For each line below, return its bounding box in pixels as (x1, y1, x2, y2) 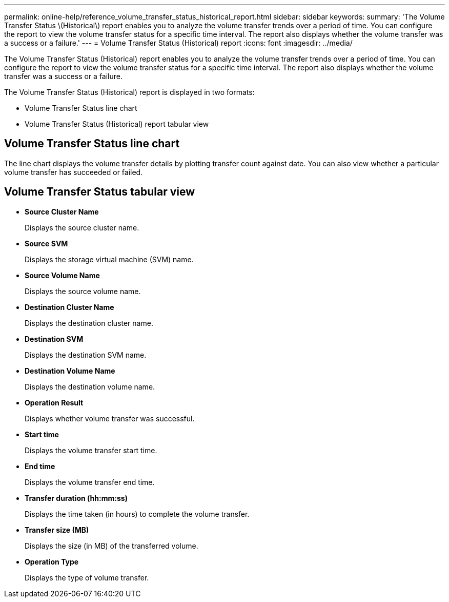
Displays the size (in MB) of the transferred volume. (25, 541, 198, 550)
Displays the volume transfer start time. (25, 445, 157, 455)
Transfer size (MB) (25, 525, 89, 534)
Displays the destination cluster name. (25, 318, 153, 327)
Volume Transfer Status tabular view (4, 185, 195, 199)
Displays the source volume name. (25, 286, 141, 296)
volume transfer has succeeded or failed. (4, 167, 143, 177)
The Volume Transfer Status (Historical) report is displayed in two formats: (4, 88, 255, 96)
